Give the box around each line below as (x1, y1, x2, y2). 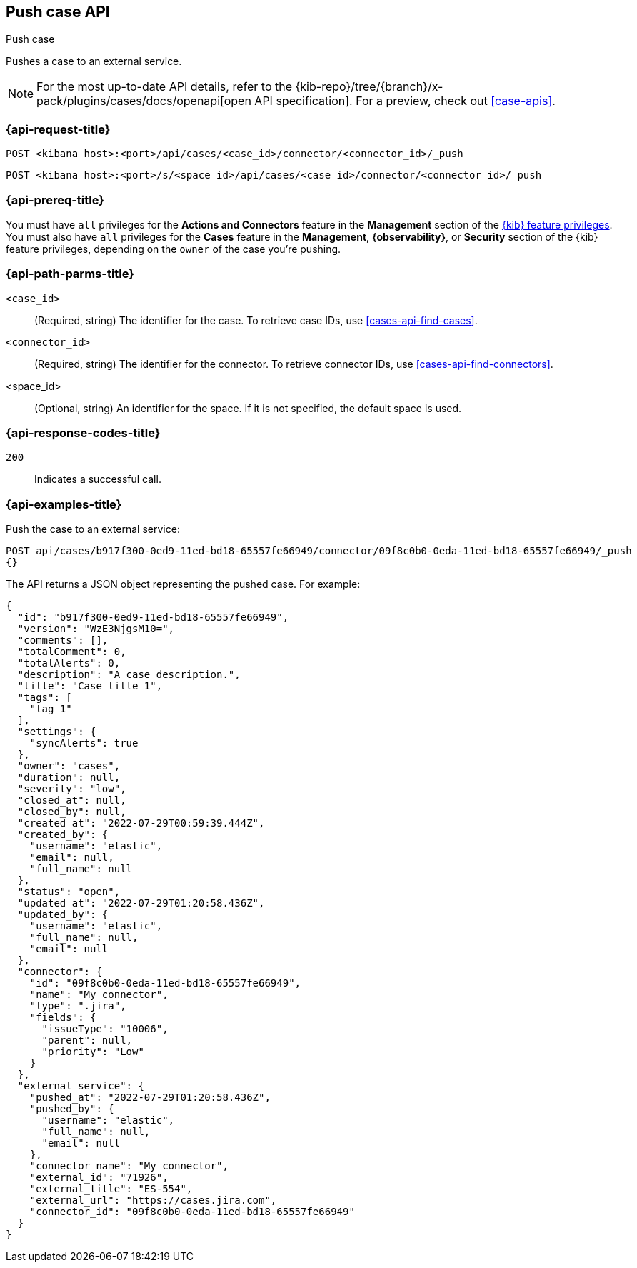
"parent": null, (41, 1034, 133, 1047)
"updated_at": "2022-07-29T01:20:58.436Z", (17, 897, 265, 909)
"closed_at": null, (17, 794, 126, 807)
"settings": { (17, 726, 96, 738)
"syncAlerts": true (29, 737, 139, 749)
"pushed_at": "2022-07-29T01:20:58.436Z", (29, 1092, 271, 1104)
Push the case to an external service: (6, 523, 180, 536)
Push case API (6, 3, 110, 21)
